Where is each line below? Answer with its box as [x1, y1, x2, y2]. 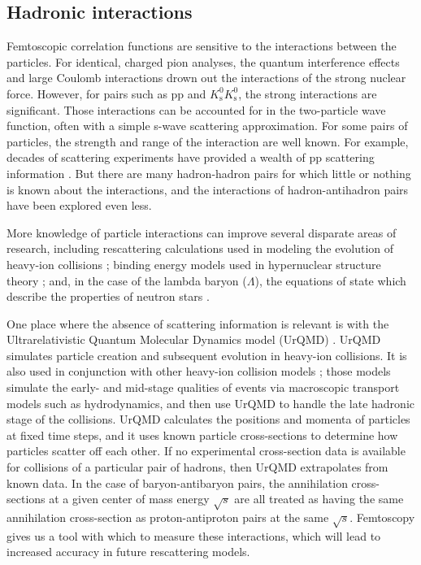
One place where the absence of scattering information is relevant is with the [7, 315, 389, 332]
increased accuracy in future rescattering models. [7, 543, 250, 560]
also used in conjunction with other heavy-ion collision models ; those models [7, 363, 391, 380]
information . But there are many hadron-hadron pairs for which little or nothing [7, 164, 411, 181]
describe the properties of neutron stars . [7, 288, 210, 305]
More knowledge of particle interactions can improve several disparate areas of [7, 224, 397, 241]
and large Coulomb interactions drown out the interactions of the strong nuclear [7, 69, 406, 86]
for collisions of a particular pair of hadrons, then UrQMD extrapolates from [7, 459, 388, 476]
